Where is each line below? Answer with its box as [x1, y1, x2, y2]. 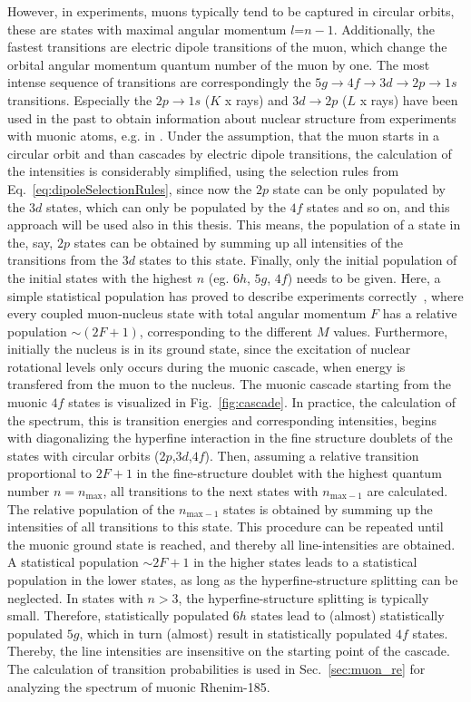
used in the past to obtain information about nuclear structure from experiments [7, 108, 456, 127]
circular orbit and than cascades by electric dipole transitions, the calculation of [7, 143, 452, 162]
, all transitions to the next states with [103, 482, 319, 501]
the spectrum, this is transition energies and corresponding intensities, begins [7, 410, 437, 429]
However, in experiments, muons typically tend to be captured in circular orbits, [7, 2, 455, 20]
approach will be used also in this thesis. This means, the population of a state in [7, 215, 461, 234]
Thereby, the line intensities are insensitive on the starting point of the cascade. [7, 641, 450, 660]
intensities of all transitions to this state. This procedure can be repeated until [7, 517, 444, 536]
